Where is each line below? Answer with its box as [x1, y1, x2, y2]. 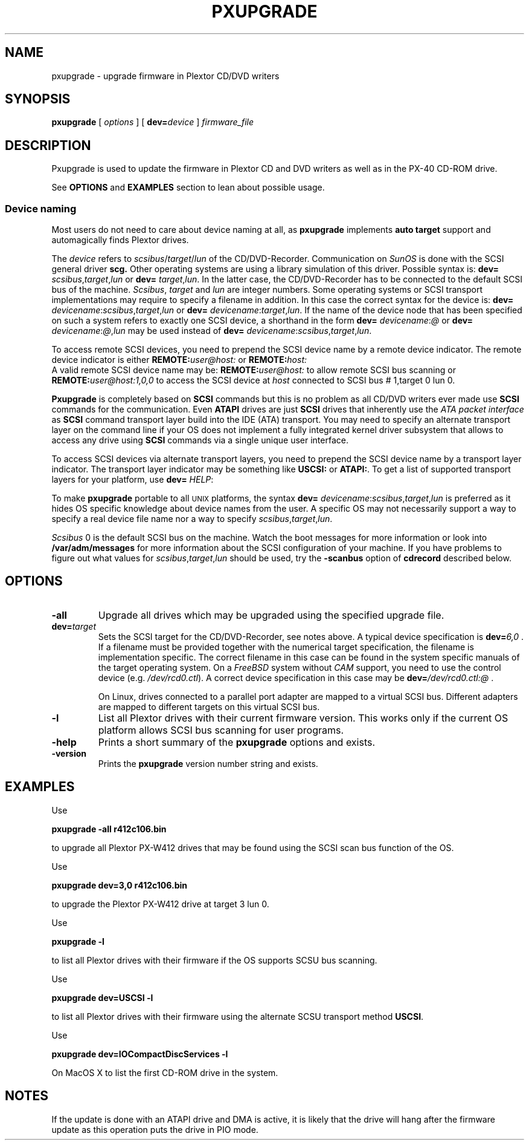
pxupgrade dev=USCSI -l [51, 992, 153, 1003]
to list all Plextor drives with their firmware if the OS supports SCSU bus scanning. [51, 954, 377, 965]
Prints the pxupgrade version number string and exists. [98, 758, 318, 769]
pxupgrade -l [51, 936, 104, 947]
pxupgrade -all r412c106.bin [51, 823, 167, 834]
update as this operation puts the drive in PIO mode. [51, 1124, 258, 1135]
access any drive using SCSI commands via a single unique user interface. [51, 435, 348, 446]
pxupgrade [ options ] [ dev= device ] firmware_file [51, 117, 254, 128]
